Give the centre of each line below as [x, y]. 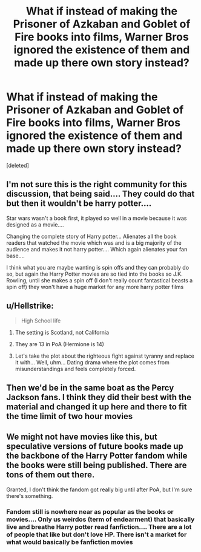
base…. [16, 256]
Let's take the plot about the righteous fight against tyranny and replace [105, 356]
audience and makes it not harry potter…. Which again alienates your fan [97, 249]
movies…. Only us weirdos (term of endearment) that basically [100, 519]
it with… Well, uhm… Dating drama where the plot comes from [92, 362]
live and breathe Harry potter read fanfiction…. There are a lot [99, 526]
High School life [41, 321]
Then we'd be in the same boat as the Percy [90, 388]
